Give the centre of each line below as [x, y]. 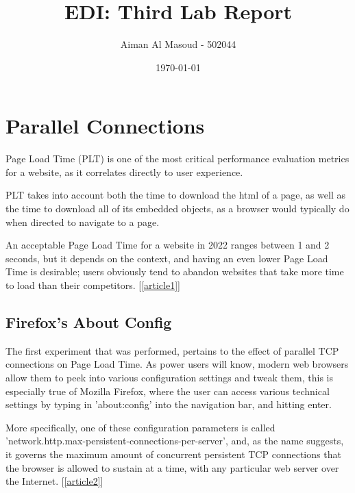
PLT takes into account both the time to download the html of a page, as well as [176, 195]
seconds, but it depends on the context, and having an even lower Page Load [167, 258]
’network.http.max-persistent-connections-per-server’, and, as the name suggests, [175, 441]
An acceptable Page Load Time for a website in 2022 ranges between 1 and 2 [168, 245]
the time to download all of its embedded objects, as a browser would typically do [177, 208]
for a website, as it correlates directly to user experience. [124, 172]
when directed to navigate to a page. [83, 222]
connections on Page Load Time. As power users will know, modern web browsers [177, 364]
